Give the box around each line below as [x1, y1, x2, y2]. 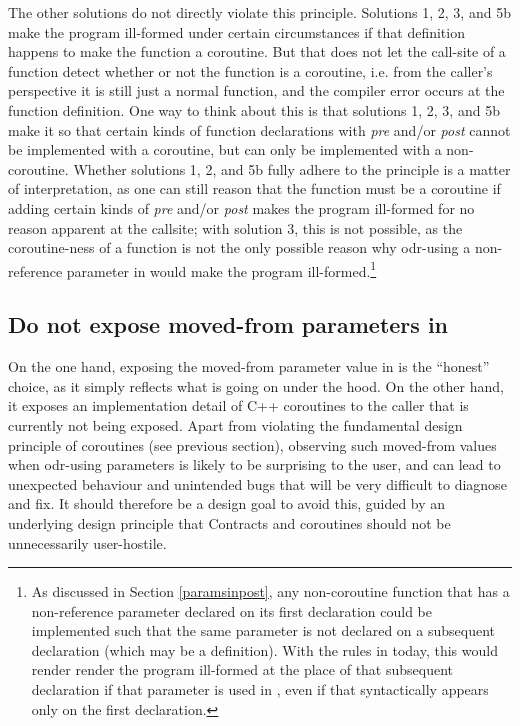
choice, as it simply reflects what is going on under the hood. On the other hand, [8, 375, 504, 396]
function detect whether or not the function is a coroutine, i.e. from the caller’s [8, 60, 493, 81]
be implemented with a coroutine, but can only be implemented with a [8, 139, 442, 160]
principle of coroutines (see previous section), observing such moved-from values [8, 434, 497, 455]
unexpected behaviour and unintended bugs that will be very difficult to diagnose [8, 473, 507, 494]
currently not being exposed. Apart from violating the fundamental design [8, 414, 463, 435]
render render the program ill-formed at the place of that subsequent [31, 659, 454, 680]
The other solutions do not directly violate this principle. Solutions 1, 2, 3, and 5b [8, 2, 511, 22]
